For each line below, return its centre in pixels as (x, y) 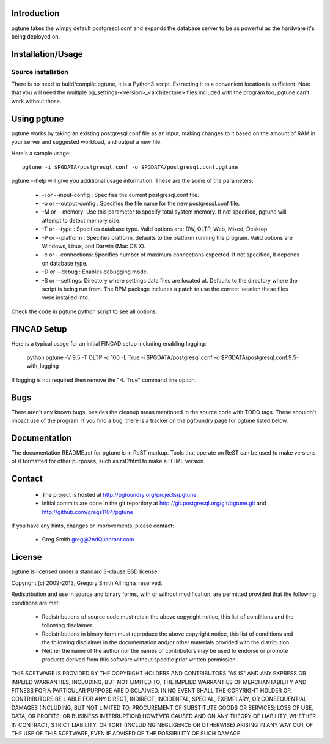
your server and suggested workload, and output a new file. (86, 142)
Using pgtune (38, 118)
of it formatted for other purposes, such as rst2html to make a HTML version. (108, 461)
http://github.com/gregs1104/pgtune (88, 511)
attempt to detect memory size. (81, 220)
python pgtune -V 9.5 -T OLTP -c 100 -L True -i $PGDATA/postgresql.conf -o (123, 357)
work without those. (36, 101)
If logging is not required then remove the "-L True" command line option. (104, 380)
